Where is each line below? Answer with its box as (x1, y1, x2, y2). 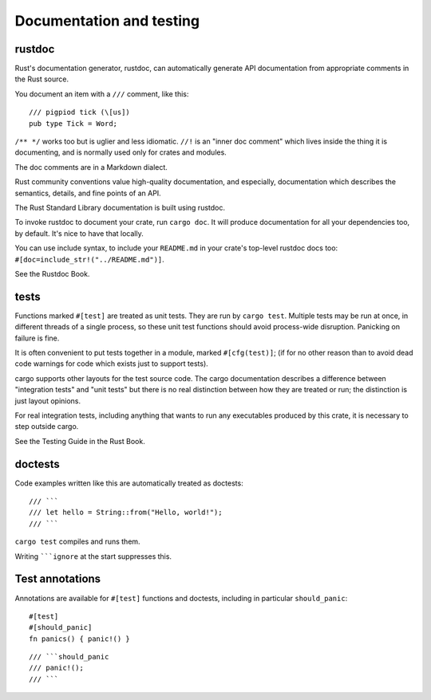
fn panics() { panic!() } (29, 634, 131, 643)
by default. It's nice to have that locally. (14, 228, 144, 238)
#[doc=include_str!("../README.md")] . (14, 254, 165, 264)
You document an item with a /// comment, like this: (14, 88, 189, 99)
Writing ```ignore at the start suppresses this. (14, 551, 172, 561)
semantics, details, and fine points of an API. (14, 188, 161, 198)
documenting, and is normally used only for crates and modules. (14, 147, 227, 157)
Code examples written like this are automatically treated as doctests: (14, 478, 243, 488)
